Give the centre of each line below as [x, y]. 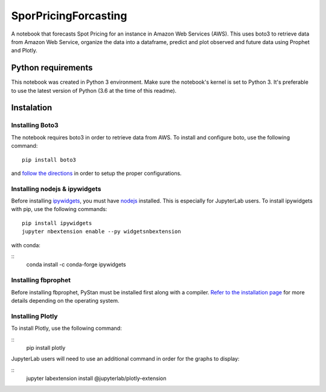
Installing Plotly [34, 316]
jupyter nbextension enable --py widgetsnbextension [101, 232]
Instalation [32, 108]
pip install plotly [46, 347]
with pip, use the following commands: [59, 209]
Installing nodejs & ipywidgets [56, 189]
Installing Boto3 [35, 125]
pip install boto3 [49, 160]
